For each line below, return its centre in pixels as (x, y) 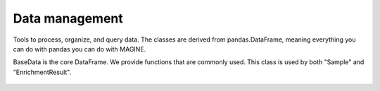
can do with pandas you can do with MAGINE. (80, 49)
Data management (68, 18)
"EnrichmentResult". (42, 72)
